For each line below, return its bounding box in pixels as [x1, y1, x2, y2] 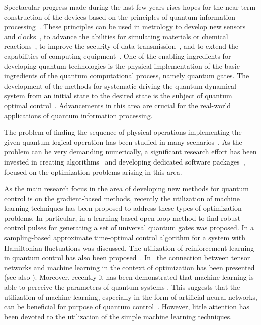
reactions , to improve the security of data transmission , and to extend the [4, 41, 239, 51]
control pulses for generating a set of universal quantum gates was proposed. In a [4, 222, 254, 233]
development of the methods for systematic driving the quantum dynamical [4, 80, 236, 91]
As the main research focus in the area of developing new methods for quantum [4, 183, 249, 194]
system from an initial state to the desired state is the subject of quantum [4, 90, 232, 101]
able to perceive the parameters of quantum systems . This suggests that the [4, 282, 240, 292]
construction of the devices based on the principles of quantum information [4, 11, 236, 22]
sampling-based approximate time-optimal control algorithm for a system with [4, 232, 245, 243]
